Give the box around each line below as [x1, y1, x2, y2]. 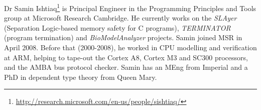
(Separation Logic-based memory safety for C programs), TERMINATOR [4, 22, 231, 33]
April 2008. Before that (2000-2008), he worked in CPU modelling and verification [4, 42, 257, 53]
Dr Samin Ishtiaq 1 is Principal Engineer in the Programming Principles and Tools [4, 2, 256, 13]
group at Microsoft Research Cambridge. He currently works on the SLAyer [4, 13, 237, 23]
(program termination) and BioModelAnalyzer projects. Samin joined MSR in [4, 32, 242, 43]
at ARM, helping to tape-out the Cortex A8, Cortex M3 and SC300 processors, [4, 52, 248, 62]
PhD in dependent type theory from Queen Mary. [4, 71, 157, 82]
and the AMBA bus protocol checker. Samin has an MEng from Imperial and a [4, 62, 248, 72]
